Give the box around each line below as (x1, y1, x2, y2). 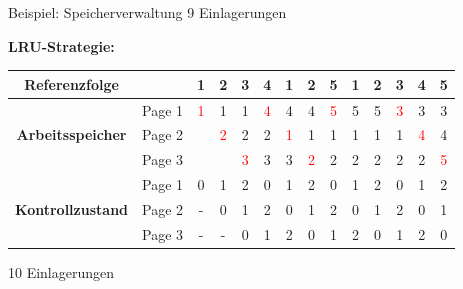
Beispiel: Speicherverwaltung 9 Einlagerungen (8, 2, 287, 22)
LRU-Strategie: (8, 35, 115, 56)
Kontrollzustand (15, 198, 129, 219)
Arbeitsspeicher (16, 124, 127, 145)
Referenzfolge (24, 73, 119, 94)
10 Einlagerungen (8, 261, 115, 282)
